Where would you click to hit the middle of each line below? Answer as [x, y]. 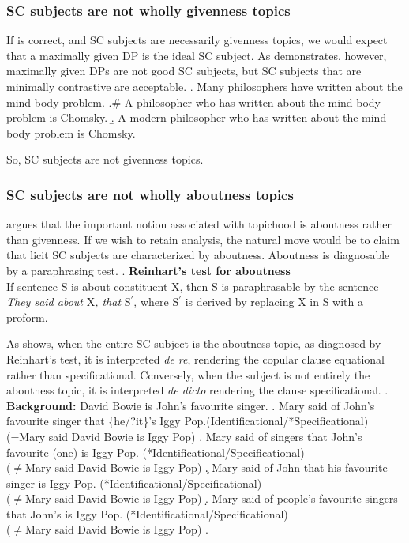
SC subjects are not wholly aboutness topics [150, 194]
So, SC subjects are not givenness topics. [105, 159]
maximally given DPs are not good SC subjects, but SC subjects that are [184, 71]
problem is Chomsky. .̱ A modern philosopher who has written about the [182, 117]
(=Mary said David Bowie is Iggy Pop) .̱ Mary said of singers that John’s [184, 436]
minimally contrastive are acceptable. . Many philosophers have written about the [204, 86]
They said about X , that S [69, 302]
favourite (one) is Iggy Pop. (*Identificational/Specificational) [156, 452]
